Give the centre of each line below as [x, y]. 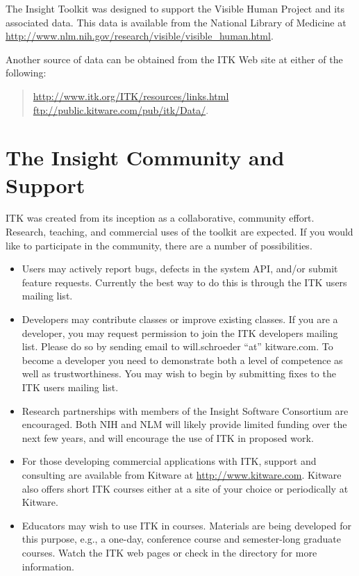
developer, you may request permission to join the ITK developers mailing [180, 332]
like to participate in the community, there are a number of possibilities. [159, 245]
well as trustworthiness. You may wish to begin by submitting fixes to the [179, 373]
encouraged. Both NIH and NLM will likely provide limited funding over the [184, 424]
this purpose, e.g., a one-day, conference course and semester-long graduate [181, 539]
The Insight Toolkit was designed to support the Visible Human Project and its [175, 8]
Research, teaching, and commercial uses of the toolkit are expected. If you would [179, 232]
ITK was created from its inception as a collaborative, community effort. [160, 218]
